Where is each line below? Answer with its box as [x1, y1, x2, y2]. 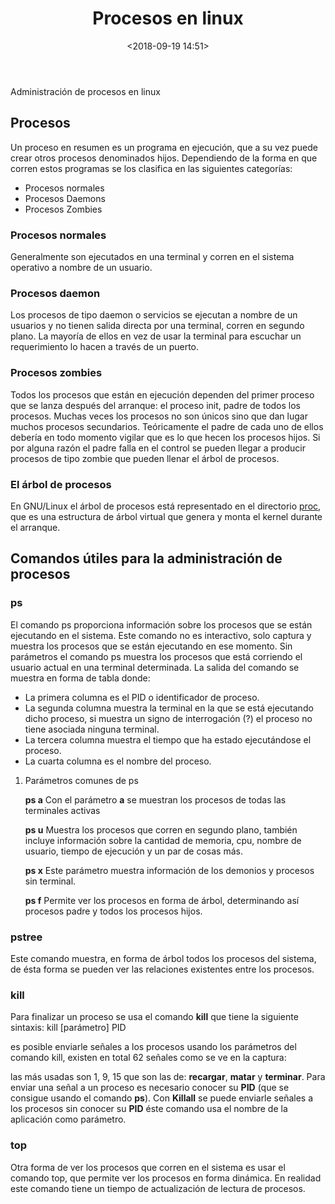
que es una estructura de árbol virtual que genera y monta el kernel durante [10, 510, 323, 522]
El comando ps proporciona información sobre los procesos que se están [10, 618, 313, 631]
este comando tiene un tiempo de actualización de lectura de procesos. [10, 1182, 306, 1194]
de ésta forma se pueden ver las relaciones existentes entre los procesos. [10, 963, 315, 975]
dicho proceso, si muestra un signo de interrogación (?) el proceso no [24, 712, 313, 724]
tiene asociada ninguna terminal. [24, 723, 160, 735]
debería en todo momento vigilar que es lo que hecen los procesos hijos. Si [10, 431, 321, 443]
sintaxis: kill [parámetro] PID [10, 1022, 127, 1034]
